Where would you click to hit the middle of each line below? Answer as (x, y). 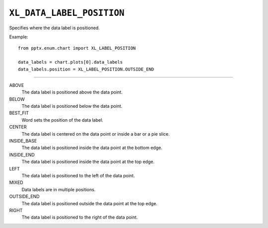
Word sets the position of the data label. (63, 120)
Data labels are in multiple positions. (59, 189)
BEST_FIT (19, 113)
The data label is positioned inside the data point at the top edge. (88, 162)
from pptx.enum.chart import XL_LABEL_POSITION (77, 48)
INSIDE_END (22, 154)
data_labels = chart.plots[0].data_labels (70, 62)
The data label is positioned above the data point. (72, 92)
